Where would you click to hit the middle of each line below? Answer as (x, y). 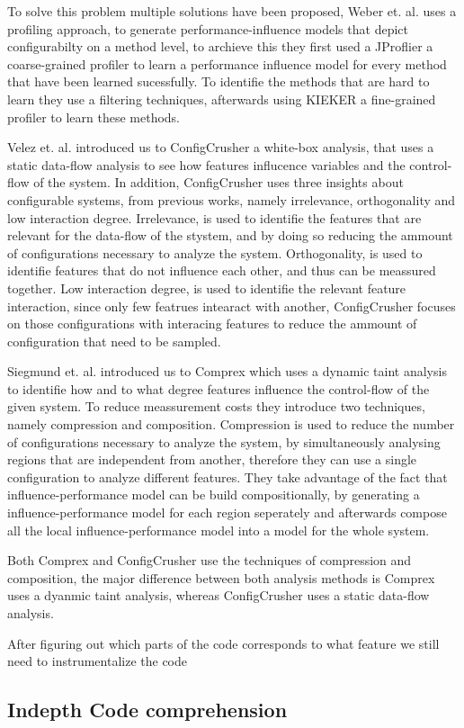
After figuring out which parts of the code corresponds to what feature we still (223, 643)
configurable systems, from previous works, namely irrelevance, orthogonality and (232, 199)
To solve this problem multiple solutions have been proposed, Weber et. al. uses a (232, 11)
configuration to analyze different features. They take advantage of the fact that (228, 476)
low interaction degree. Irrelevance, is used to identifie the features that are (214, 217)
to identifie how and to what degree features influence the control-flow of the (219, 388)
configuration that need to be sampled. (114, 341)
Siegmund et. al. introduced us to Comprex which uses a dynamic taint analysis (227, 371)
